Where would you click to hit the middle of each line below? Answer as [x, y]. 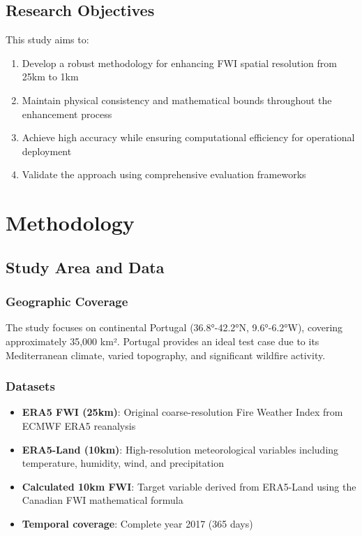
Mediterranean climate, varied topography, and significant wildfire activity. [166, 355]
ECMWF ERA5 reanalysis [79, 425]
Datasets [30, 386]
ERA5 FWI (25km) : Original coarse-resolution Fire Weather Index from [182, 412]
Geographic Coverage [67, 302]
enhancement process [67, 114]
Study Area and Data [85, 267]
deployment [47, 151]
